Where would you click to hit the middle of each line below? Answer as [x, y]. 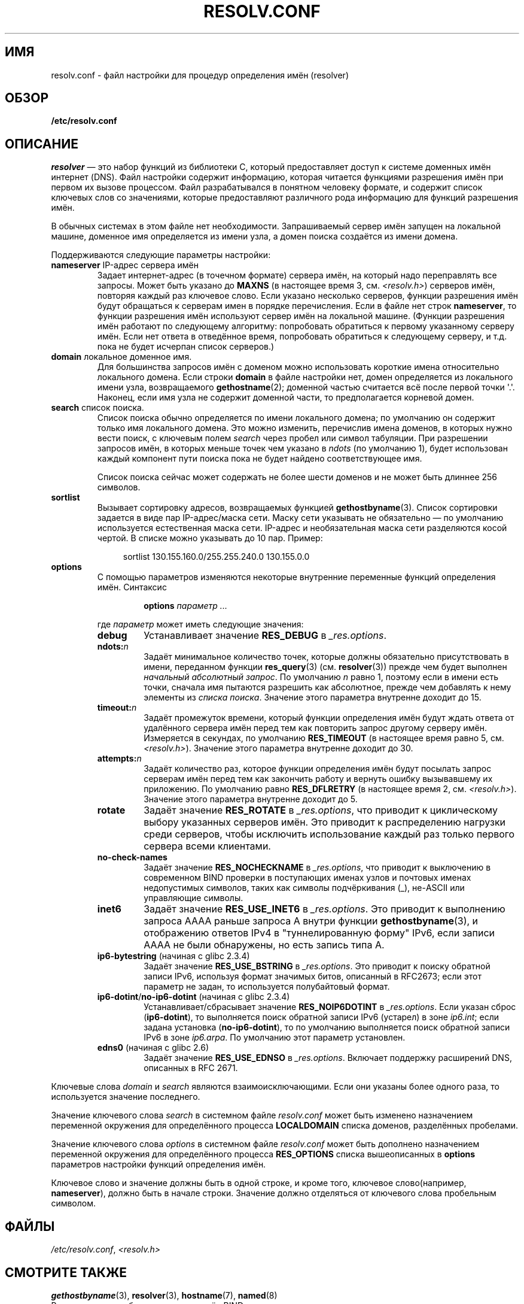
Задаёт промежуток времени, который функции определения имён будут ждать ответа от [329, 718]
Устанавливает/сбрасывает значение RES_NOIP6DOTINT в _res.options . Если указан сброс [330, 1007]
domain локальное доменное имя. [121, 357]
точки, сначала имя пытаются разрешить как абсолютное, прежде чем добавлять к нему [327, 687]
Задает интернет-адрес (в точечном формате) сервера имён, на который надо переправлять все [297, 275]
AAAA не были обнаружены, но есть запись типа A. [264, 945]
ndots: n [113, 647]
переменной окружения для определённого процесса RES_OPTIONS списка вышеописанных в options [263, 1154]
